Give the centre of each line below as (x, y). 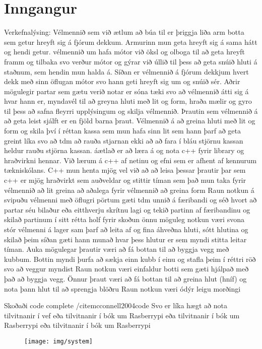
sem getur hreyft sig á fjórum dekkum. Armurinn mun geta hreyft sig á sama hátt (131, 42)
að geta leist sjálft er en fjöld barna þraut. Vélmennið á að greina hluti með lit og (130, 121)
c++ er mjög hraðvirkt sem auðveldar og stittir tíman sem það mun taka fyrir (125, 180)
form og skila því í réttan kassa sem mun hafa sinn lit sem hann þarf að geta (122, 131)
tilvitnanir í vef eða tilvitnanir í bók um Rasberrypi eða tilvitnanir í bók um (122, 315)
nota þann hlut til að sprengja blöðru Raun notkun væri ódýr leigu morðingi (122, 288)
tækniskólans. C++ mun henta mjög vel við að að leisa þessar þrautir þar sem (125, 170)
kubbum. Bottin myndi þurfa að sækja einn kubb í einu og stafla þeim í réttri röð (130, 259)
